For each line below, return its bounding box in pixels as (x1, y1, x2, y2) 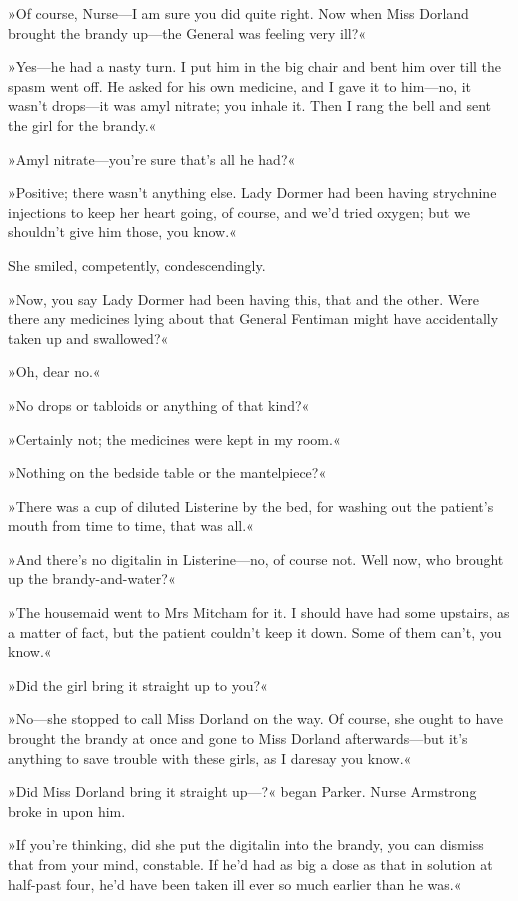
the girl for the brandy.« (8, 114, 157, 135)
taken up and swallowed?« (8, 327, 169, 348)
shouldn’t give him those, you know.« (8, 221, 237, 242)
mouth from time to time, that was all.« (8, 515, 254, 536)
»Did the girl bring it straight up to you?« (8, 674, 268, 695)
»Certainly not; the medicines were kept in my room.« (8, 428, 341, 449)
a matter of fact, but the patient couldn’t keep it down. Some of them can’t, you (8, 621, 502, 642)
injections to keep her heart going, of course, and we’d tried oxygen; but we (8, 201, 470, 222)
